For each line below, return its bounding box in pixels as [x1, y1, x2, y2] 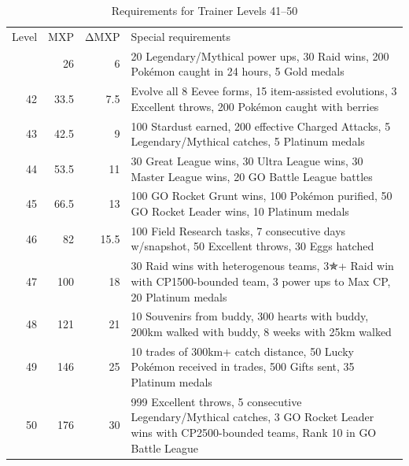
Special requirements [131, 28, 231, 44]
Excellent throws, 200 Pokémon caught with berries [131, 98, 379, 114]
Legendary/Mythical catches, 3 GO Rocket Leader [131, 409, 374, 425]
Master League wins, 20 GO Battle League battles [131, 168, 373, 184]
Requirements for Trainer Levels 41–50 [111, 2, 298, 18]
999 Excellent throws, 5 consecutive [131, 393, 302, 409]
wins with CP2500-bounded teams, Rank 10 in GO [131, 424, 377, 440]
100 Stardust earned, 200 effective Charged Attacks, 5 [131, 117, 391, 134]
